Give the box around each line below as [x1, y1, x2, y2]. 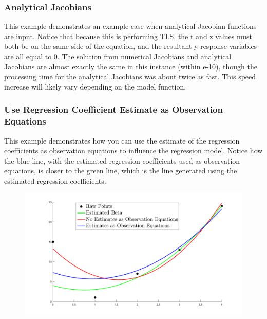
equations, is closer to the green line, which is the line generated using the [4, 165, 237, 176]
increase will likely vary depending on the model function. [4, 81, 186, 92]
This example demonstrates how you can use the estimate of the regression [4, 135, 240, 146]
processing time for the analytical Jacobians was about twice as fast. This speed [4, 71, 256, 82]
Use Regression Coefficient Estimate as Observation [4, 103, 223, 116]
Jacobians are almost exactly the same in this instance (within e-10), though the [4, 61, 257, 72]
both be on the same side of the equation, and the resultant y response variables [4, 41, 257, 51]
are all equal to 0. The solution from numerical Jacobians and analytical [4, 51, 232, 61]
